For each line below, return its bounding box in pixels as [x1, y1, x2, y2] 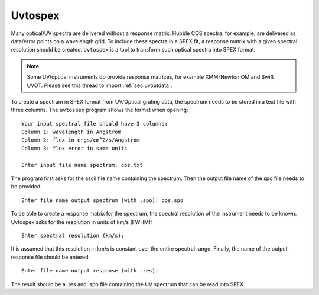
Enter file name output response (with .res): [21, 267, 159, 274]
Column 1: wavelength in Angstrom [21, 129, 121, 136]
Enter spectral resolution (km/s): [21, 232, 125, 239]
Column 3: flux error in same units [21, 145, 128, 152]
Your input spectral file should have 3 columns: [21, 120, 168, 127]
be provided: [11, 183, 43, 190]
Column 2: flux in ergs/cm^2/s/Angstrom [21, 137, 140, 143]
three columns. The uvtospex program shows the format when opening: [11, 107, 188, 114]
